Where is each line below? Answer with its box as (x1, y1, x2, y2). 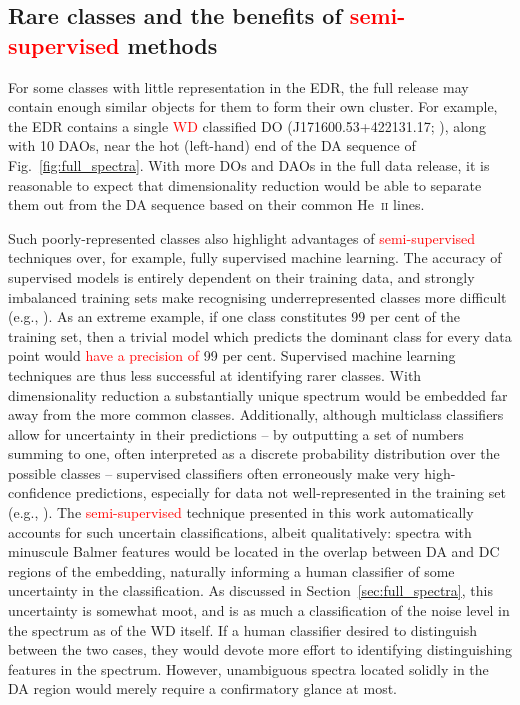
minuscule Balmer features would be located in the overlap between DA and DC (8, 541, 500, 562)
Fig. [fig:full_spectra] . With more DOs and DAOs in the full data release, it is (8, 154, 490, 175)
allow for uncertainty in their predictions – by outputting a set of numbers (8, 423, 464, 444)
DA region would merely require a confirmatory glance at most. (8, 678, 397, 699)
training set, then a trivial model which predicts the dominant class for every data (8, 325, 512, 346)
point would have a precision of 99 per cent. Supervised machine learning (8, 345, 456, 366)
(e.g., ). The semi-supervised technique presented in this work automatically (8, 502, 474, 523)
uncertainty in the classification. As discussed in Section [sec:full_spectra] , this (8, 580, 493, 601)
